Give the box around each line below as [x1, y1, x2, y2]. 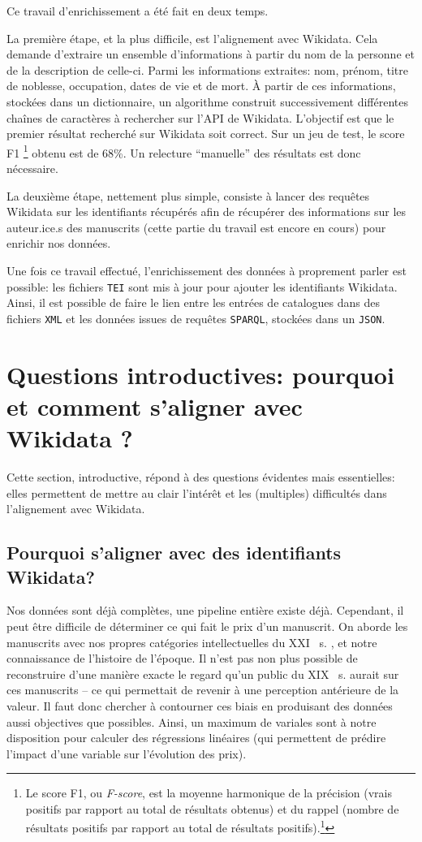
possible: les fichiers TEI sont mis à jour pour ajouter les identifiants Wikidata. [6, 278, 398, 295]
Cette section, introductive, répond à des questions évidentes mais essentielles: [6, 468, 395, 485]
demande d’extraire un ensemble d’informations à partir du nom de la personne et [6, 45, 415, 63]
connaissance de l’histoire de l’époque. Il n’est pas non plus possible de [6, 650, 358, 667]
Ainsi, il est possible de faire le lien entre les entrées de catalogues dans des [6, 294, 381, 311]
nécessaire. [6, 160, 58, 176]
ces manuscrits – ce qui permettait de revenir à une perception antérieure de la [6, 681, 399, 698]
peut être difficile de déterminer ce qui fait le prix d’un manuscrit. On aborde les [6, 617, 408, 634]
